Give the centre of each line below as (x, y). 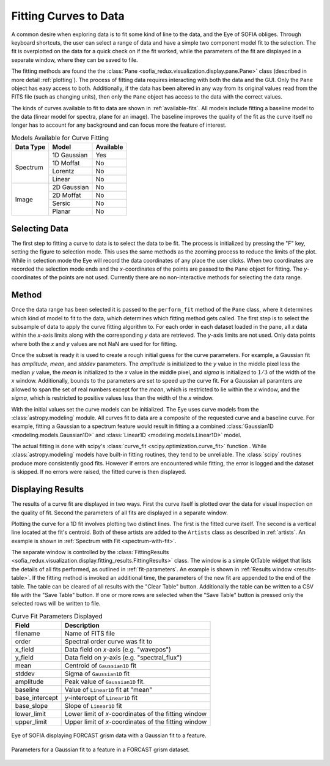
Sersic (61, 203)
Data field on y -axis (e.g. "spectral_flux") (123, 658)
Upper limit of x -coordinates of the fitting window (136, 722)
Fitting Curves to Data (68, 16)
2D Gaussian (71, 187)
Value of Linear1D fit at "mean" (108, 690)
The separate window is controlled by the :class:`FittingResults (90, 552)
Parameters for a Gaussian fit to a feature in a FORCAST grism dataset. (101, 749)
